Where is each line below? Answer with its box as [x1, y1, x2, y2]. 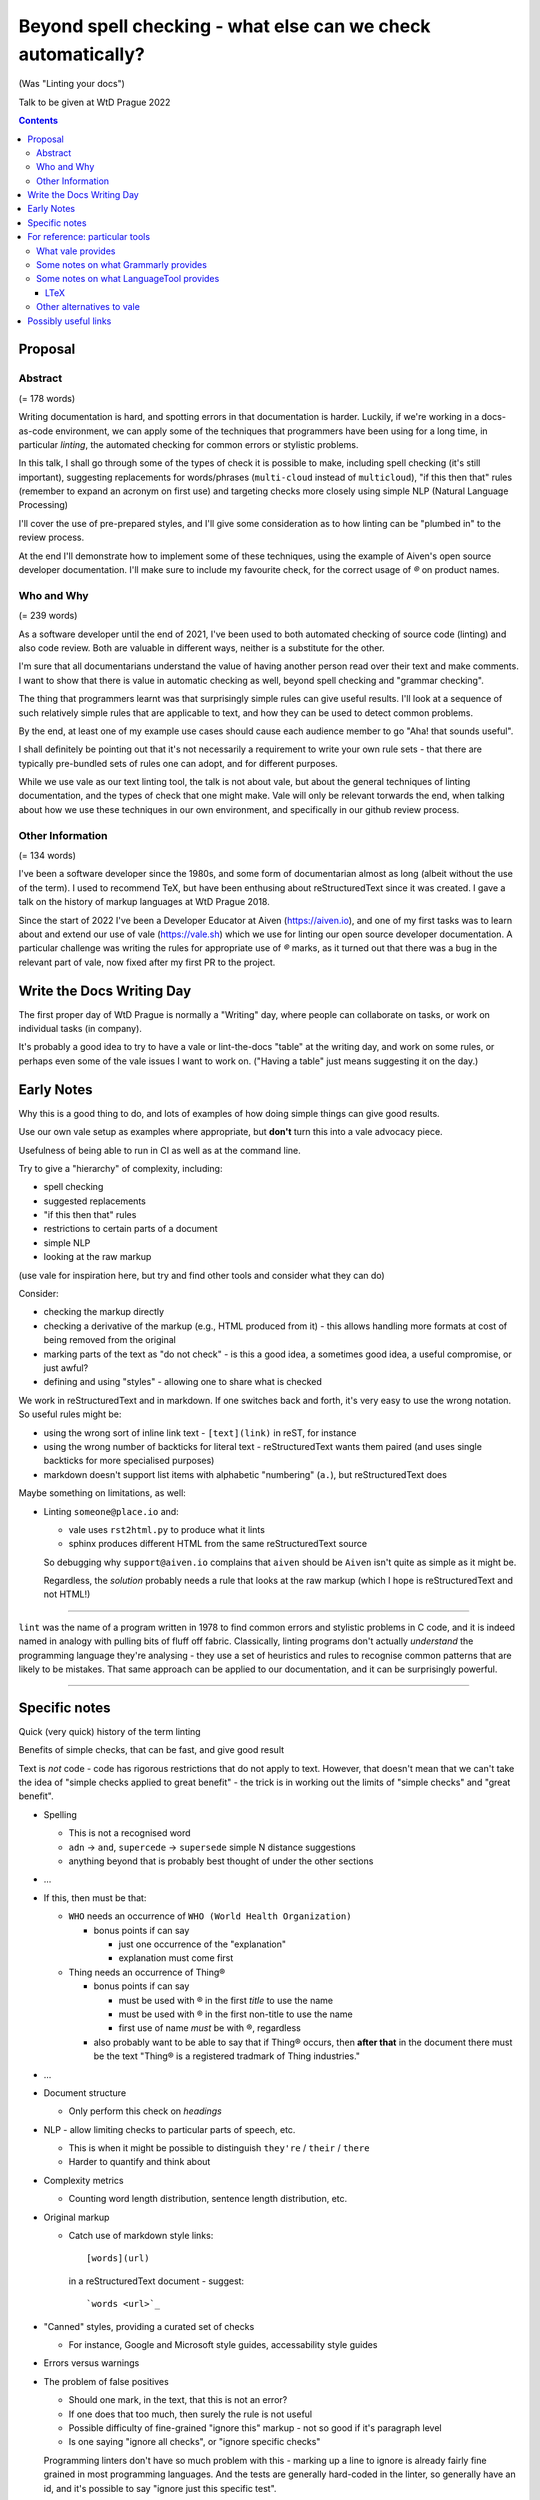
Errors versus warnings [43, 2357, 140, 2369]
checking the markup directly [43, 1306, 165, 1318]
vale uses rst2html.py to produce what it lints [68, 1523, 265, 1535]
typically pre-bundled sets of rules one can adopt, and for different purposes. [18, 757, 339, 769]
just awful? [43, 1361, 89, 1374]
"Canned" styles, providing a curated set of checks [43, 2320, 255, 2332]
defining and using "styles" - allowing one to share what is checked [43, 1376, 322, 1388]
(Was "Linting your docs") [18, 78, 125, 90]
